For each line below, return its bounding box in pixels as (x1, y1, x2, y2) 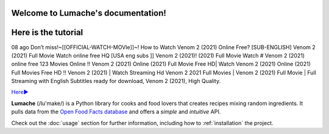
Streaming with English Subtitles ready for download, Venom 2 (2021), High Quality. (11, 78, 221, 85)
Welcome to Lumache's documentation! (11, 8, 167, 18)
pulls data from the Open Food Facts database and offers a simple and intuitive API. (11, 108, 221, 115)
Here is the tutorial (11, 27, 83, 38)
